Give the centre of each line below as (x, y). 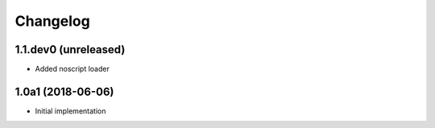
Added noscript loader (72, 69)
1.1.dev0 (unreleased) (70, 50)
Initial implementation (70, 111)
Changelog (52, 21)
